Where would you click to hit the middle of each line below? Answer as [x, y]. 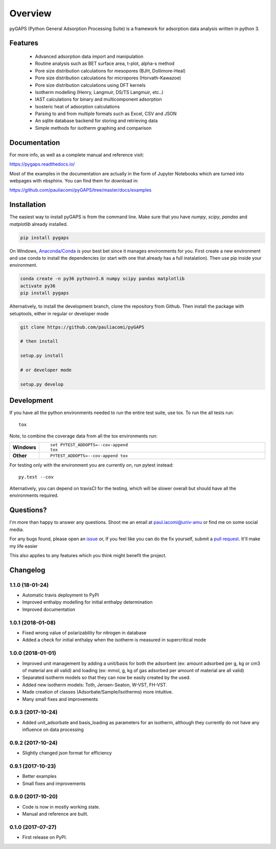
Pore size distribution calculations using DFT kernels [90, 85]
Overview [30, 13]
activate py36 [38, 286]
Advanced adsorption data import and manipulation [89, 56]
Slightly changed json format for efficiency [67, 753]
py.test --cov [36, 477]
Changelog [27, 570]
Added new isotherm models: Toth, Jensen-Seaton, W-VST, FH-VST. [95, 684]
